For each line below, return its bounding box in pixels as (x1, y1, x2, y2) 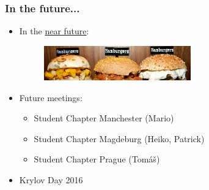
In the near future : (19, 25, 89, 37)
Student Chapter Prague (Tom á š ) (34, 153, 160, 165)
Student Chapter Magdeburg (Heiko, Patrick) (34, 132, 205, 145)
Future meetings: (19, 91, 82, 104)
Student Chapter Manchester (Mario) (34, 112, 174, 124)
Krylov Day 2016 (19, 173, 83, 186)
